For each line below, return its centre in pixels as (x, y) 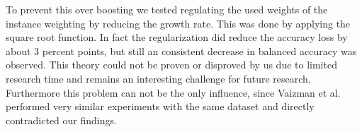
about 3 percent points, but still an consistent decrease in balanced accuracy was (181, 50)
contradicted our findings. (61, 120)
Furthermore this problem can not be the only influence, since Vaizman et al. (173, 92)
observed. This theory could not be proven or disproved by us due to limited (171, 65)
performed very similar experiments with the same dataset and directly (160, 106)
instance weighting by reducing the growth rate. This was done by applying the (178, 23)
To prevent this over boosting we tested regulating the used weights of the (167, 9)
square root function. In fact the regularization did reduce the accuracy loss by (177, 37)
